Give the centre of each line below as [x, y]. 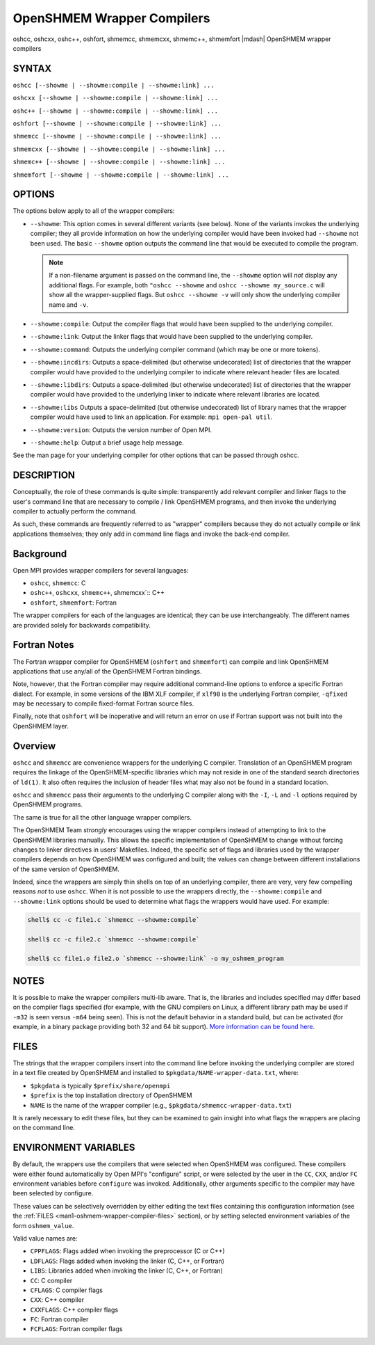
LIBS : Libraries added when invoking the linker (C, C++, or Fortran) [127, 1271]
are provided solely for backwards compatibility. [82, 625]
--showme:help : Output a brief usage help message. [107, 443]
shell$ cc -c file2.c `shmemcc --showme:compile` [114, 939]
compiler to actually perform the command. [75, 511]
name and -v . [69, 304]
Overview [34, 746]
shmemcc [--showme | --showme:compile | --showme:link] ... [117, 136]
